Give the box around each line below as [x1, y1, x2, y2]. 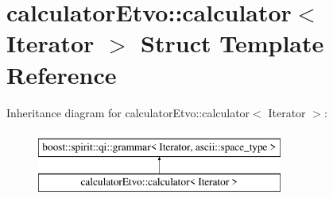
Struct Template [141, 27, 324, 59]
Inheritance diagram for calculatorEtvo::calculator [6, 104, 250, 120]
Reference [6, 58, 117, 90]
